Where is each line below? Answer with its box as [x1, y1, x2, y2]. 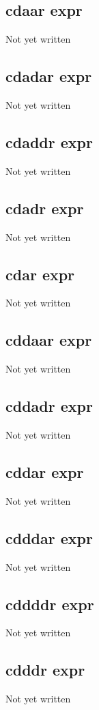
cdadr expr [5, 197, 84, 218]
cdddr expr [5, 659, 85, 680]
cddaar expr [5, 329, 92, 351]
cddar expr [5, 461, 84, 482]
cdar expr [5, 263, 75, 284]
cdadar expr [5, 65, 92, 87]
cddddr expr [5, 593, 94, 614]
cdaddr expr [5, 131, 93, 152]
